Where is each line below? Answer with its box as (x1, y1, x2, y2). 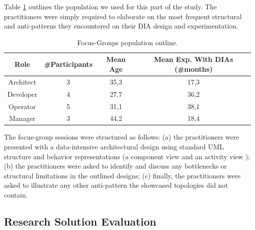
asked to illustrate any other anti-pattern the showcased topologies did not (4, 180, 229, 190)
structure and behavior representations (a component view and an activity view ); (4, 151, 250, 161)
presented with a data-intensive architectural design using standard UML (4, 142, 224, 152)
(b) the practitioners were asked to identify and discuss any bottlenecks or (4, 161, 227, 171)
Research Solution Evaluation (4, 213, 156, 229)
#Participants (44, 59, 93, 69)
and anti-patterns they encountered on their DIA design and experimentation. (4, 21, 238, 31)
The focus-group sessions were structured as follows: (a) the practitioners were (4, 132, 239, 142)
